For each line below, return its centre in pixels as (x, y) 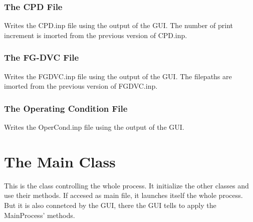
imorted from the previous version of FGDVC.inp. (81, 86)
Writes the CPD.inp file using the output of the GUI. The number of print (118, 25)
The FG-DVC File (42, 57)
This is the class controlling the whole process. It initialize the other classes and (126, 185)
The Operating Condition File (66, 108)
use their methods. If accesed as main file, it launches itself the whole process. (123, 195)
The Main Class (60, 161)
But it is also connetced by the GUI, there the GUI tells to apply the (110, 205)
